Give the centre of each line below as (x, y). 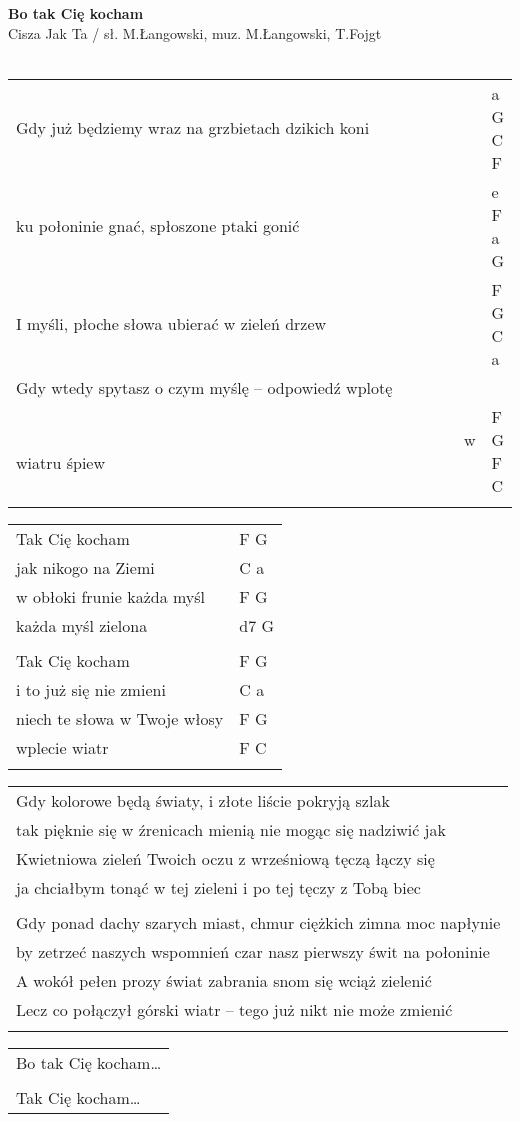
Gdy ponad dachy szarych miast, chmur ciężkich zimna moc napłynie (258, 922)
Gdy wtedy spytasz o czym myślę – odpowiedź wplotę (204, 387)
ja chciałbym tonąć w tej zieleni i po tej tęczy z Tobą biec (218, 887)
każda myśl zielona (82, 625)
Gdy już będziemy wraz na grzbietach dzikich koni (193, 128)
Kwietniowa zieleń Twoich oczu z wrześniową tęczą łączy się (225, 858)
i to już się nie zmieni (91, 689)
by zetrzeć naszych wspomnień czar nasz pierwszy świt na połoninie (253, 951)
